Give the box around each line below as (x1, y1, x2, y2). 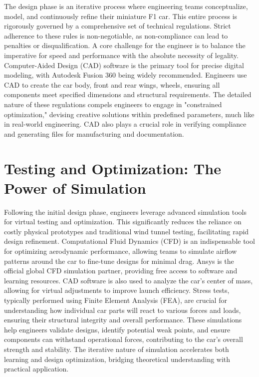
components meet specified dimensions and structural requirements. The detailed (4, 89, 252, 100)
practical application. (4, 363, 69, 374)
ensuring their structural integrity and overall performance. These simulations (4, 314, 242, 325)
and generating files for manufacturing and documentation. (4, 128, 184, 139)
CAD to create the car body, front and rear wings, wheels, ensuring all (4, 79, 220, 90)
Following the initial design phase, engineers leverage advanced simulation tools (4, 206, 247, 217)
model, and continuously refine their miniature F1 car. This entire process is (4, 11, 238, 21)
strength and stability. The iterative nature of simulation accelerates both (4, 343, 229, 354)
